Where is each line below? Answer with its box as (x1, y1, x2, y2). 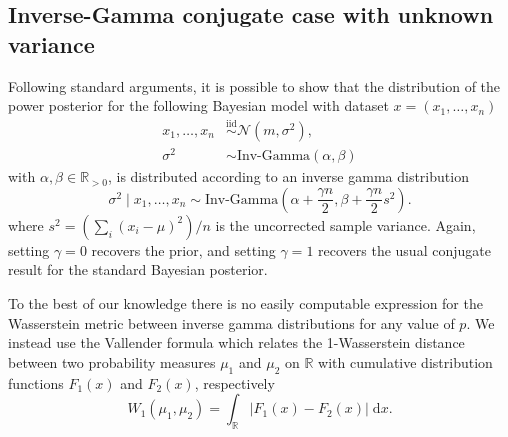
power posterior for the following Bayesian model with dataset (8, 95, 389, 116)
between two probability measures (8, 351, 216, 372)
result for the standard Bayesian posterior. (8, 259, 268, 280)
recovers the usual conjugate (318, 239, 491, 260)
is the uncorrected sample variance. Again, (215, 214, 476, 235)
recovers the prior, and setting (91, 239, 276, 260)
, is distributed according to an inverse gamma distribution (107, 166, 469, 187)
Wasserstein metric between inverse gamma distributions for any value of (8, 312, 455, 333)
